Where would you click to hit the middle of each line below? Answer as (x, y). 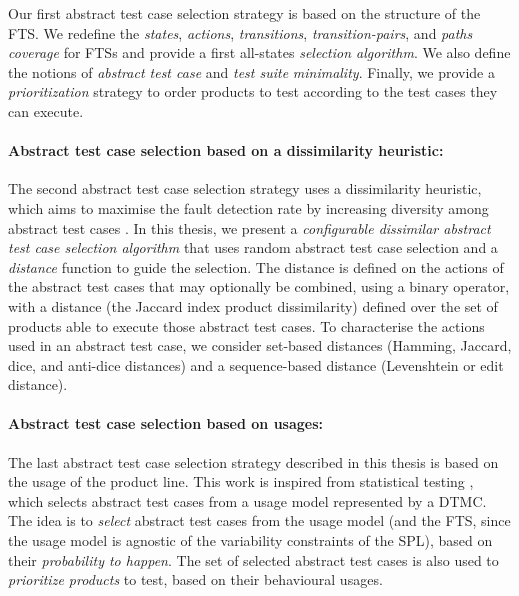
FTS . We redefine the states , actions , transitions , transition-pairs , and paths (240, 32)
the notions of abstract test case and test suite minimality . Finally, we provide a (251, 71)
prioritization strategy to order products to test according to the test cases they (253, 91)
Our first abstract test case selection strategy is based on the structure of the (244, 13)
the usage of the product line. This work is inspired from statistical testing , (241, 481)
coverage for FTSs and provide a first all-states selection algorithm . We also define (259, 52)
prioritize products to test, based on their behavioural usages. (195, 579)
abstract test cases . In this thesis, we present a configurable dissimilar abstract (249, 227)
